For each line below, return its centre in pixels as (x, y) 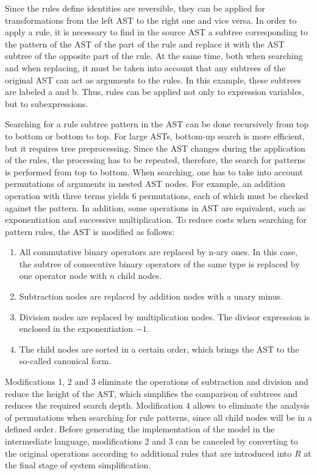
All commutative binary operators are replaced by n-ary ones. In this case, (158, 252)
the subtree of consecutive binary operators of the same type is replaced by (159, 263)
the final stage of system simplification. (78, 465)
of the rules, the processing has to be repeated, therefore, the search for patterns (155, 160)
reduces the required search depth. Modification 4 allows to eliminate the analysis (157, 405)
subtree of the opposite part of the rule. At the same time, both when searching (154, 56)
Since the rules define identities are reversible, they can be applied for (135, 8)
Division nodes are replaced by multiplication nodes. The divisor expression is (165, 316)
